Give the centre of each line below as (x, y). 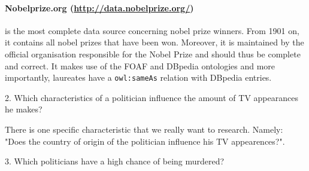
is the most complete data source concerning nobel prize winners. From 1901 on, (152, 30)
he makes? (24, 109)
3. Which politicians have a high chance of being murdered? (115, 161)
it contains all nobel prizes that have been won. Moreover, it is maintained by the (154, 42)
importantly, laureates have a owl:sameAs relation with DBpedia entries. (138, 77)
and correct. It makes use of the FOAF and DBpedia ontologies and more (140, 65)
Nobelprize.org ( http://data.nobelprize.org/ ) (99, 7)
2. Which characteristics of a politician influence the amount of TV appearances (152, 97)
